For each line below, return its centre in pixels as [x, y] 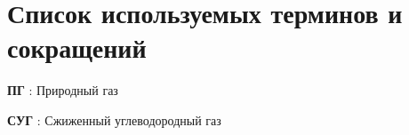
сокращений [77, 48]
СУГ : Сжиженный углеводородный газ [114, 119]
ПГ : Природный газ [63, 90]
